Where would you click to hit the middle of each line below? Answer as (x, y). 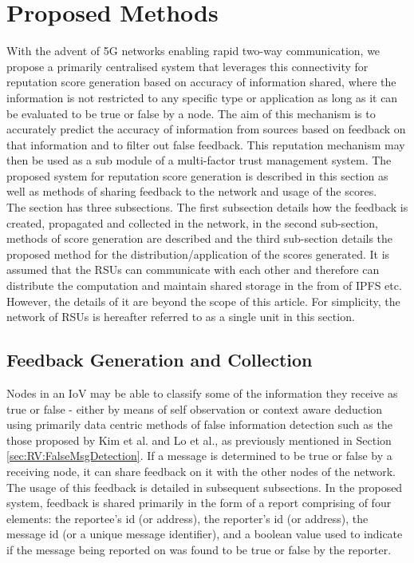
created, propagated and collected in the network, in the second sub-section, (192, 222)
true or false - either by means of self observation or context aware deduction (195, 408)
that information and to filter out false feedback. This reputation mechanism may (206, 144)
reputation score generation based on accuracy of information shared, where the (201, 82)
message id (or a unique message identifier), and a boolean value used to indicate (205, 534)
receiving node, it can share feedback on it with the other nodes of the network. (201, 471)
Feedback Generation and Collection (160, 360)
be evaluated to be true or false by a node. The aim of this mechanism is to (191, 113)
